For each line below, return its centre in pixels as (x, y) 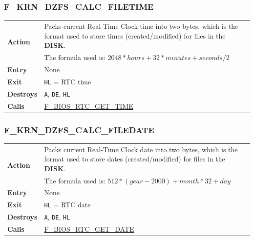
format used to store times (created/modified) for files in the (135, 35)
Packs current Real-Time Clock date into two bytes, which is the (141, 149)
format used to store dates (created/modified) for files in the (135, 159)
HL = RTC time (68, 81)
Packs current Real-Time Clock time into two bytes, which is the (141, 26)
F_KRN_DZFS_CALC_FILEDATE (79, 130)
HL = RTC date (67, 205)
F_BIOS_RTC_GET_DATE (89, 229)
